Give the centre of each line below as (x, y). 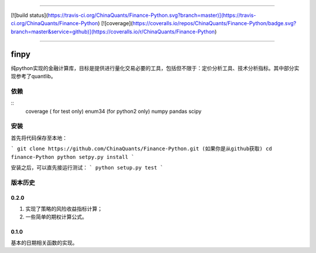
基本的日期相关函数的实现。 (44, 242)
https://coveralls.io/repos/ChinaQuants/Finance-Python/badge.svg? (214, 23)
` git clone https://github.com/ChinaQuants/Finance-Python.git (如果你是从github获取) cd (141, 149)
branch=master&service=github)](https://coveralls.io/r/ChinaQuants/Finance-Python (113, 32)
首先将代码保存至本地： (39, 138)
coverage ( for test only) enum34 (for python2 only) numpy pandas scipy (114, 111)
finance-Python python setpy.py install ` (73, 157)
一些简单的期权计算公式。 (56, 217)
